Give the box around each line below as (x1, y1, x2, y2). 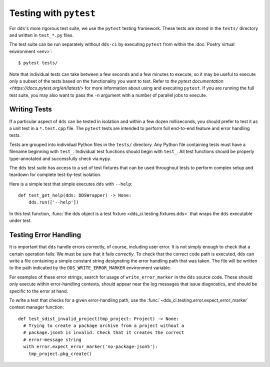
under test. (9, 217, 32, 223)
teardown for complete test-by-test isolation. (9, 171, 102, 177)
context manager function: (9, 304, 64, 310)
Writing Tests (9, 105, 52, 113)
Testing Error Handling (9, 230, 81, 239)
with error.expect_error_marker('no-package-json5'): (23, 344, 158, 349)
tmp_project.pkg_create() (28, 350, 92, 356)
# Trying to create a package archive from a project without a (23, 323, 184, 328)
